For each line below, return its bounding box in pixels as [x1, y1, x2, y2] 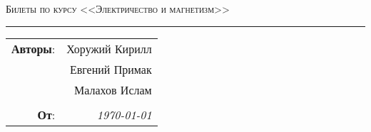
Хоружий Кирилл [66, 40, 152, 57]
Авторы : [11, 40, 56, 57]
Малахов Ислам [74, 81, 152, 98]
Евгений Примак [69, 60, 152, 77]
